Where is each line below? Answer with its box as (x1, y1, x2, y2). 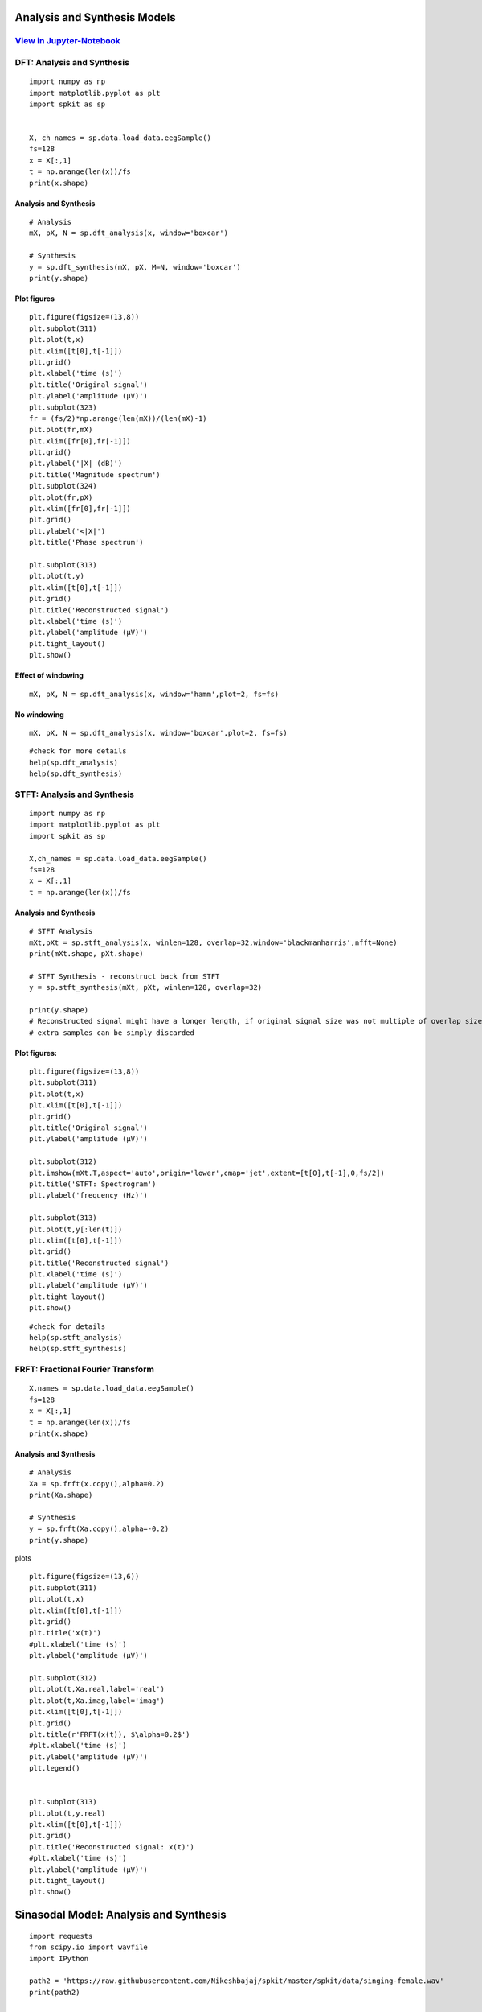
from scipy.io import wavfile (29, 1943, 149, 1952)
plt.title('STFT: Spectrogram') (29, 1179, 157, 1189)
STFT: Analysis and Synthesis (14, 789, 135, 800)
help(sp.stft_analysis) (29, 1333, 123, 1342)
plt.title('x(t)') (29, 1628, 102, 1638)
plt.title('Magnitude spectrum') (29, 470, 161, 479)
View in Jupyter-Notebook (14, 35, 120, 47)
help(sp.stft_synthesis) (29, 1344, 127, 1354)
